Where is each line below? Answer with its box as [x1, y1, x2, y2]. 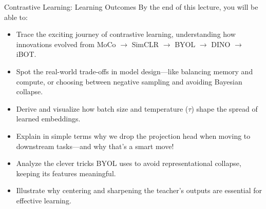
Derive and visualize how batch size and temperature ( [16, 103, 188, 114]
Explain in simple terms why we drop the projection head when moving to [16, 130, 251, 141]
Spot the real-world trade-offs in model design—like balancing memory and [16, 66, 253, 76]
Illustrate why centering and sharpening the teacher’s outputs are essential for [16, 185, 262, 196]
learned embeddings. [16, 113, 81, 124]
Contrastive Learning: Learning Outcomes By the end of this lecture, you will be [4, 2, 258, 12]
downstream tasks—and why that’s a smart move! [16, 140, 174, 151]
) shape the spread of [191, 103, 258, 114]
